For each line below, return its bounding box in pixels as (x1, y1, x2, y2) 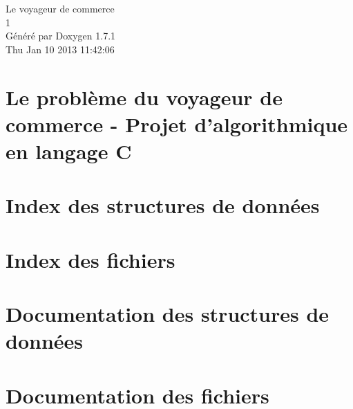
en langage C (6, 136, 132, 165)
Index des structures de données (6, 191, 320, 219)
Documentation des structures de (6, 300, 330, 328)
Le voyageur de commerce (6, 1, 115, 15)
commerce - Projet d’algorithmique (6, 109, 348, 138)
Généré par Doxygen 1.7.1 (6, 28, 116, 43)
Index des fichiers (6, 245, 175, 273)
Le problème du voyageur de (6, 82, 283, 111)
